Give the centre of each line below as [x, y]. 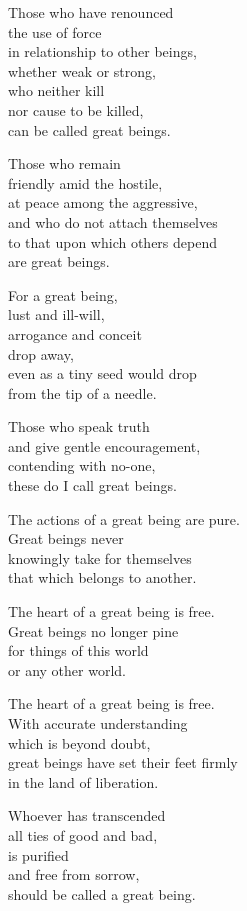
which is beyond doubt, [79, 742]
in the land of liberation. [83, 781]
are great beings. [59, 261]
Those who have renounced [91, 12]
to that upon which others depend [112, 241]
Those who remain [64, 163]
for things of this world [78, 650]
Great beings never [66, 538]
